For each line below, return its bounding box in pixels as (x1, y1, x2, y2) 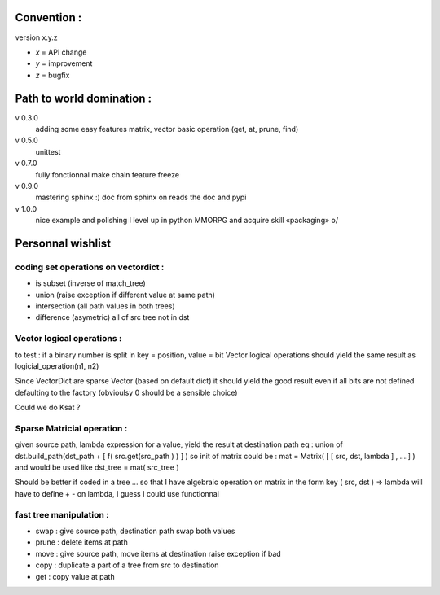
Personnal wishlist (15, 236, 112, 250)
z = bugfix (35, 70, 70, 80)
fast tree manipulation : (15, 509, 109, 520)
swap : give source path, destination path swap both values (35, 526, 235, 536)
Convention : (15, 11, 82, 24)
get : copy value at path (35, 571, 115, 581)
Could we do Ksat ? (15, 403, 81, 413)
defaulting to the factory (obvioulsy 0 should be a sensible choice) (15, 387, 238, 397)
